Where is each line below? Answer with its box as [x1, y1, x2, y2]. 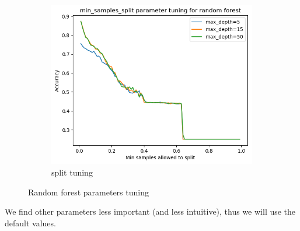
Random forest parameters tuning [28, 185, 149, 198]
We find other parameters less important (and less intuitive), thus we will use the [5, 205, 296, 218]
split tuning [51, 166, 93, 178]
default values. [5, 216, 56, 229]
